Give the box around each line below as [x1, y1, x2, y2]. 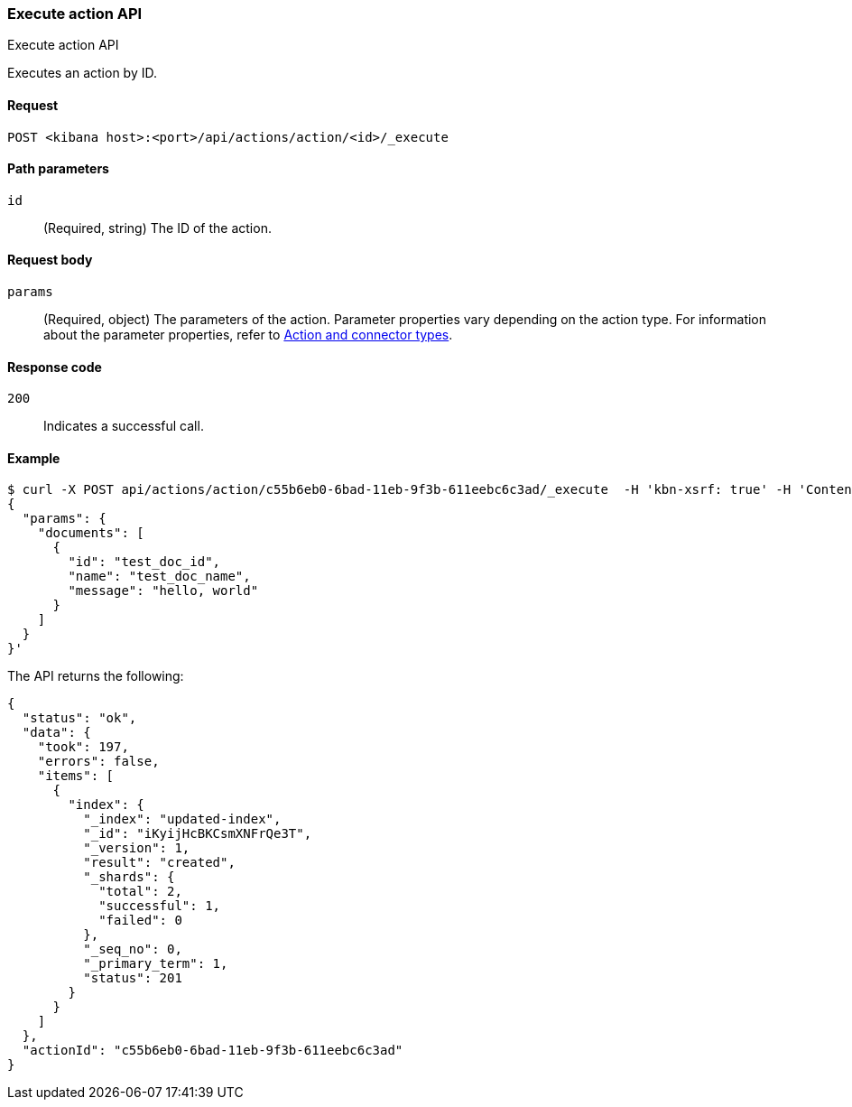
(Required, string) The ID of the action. [43, 219, 272, 236]
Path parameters [7, 161, 109, 177]
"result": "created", [83, 855, 236, 870]
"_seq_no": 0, [83, 942, 182, 957]
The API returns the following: [7, 668, 184, 684]
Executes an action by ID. [7, 65, 158, 81]
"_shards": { [83, 870, 175, 885]
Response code [7, 358, 102, 375]
